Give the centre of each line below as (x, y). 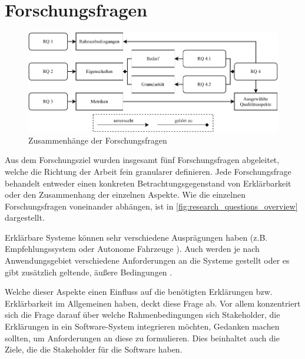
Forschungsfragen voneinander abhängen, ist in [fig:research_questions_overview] (151, 206)
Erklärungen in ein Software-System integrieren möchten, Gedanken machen (142, 326)
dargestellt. (25, 217)
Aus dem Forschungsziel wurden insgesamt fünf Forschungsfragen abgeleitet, (142, 160)
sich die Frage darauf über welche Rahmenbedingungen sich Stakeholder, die (142, 315)
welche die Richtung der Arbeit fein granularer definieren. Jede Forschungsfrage (148, 171)
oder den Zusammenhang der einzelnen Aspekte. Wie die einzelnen (125, 195)
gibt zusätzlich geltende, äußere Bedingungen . (89, 272)
